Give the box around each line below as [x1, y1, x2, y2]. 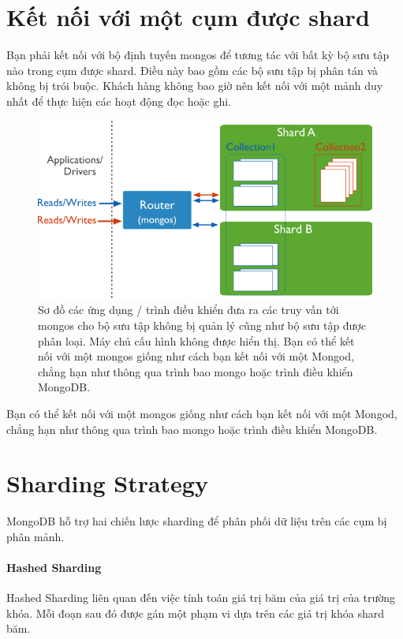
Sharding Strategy [6, 467, 208, 499]
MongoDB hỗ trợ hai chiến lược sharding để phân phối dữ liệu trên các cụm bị [6, 513, 387, 529]
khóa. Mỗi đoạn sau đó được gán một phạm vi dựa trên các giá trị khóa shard [6, 604, 385, 621]
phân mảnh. [6, 528, 65, 544]
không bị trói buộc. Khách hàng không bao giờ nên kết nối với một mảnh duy [6, 77, 383, 94]
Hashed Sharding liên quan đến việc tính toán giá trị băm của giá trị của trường [6, 589, 396, 606]
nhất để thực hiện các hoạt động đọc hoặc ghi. [6, 92, 232, 109]
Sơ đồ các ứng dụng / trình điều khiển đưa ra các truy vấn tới [38, 301, 339, 318]
